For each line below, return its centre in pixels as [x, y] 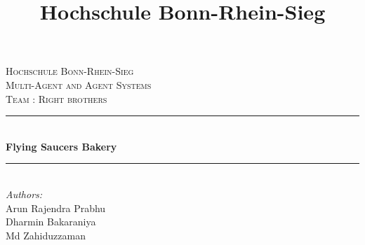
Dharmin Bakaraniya [51, 222]
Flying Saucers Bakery [61, 146]
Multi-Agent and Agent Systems [79, 84]
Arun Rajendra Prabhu [56, 208]
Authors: [24, 194]
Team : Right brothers [57, 98]
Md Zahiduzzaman [46, 235]
